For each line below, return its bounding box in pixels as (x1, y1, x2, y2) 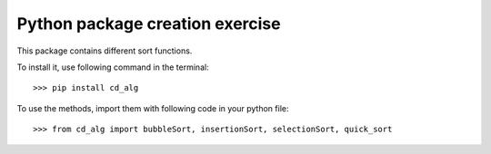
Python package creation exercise (16, 14, 281, 34)
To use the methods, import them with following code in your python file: (16, 102, 289, 113)
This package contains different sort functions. (16, 45, 193, 56)
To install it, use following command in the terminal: (16, 62, 209, 72)
